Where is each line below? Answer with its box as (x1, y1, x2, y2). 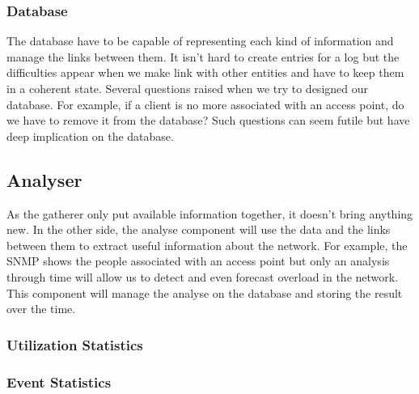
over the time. (6, 300, 76, 317)
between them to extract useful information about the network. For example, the (6, 236, 408, 253)
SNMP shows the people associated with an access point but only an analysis (6, 252, 390, 269)
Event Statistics (6, 371, 112, 392)
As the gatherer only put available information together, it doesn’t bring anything (6, 205, 413, 222)
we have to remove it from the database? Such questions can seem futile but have (6, 112, 410, 129)
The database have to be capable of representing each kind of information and (6, 32, 394, 49)
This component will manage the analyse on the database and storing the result (6, 284, 403, 301)
